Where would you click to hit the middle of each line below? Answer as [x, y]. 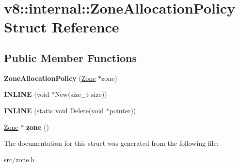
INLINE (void [27, 94]
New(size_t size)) [81, 94]
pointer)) [123, 110]
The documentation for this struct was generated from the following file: [111, 143]
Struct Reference [62, 27]
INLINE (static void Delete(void [54, 110]
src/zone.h [19, 159]
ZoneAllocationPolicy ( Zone [50, 78]
